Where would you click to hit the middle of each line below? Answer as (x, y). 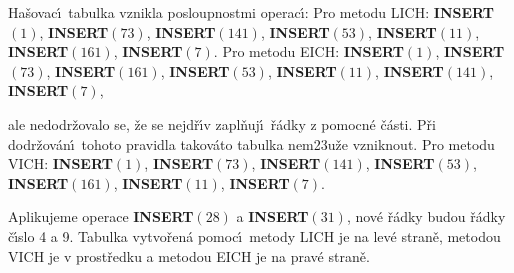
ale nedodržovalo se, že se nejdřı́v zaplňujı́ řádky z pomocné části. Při (222, 123)
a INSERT (272, 216)
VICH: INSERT (60, 163)
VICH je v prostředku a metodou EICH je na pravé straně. (189, 255)
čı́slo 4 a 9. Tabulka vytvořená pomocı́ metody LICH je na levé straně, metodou (254, 235)
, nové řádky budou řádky (426, 216)
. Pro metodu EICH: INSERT (308, 51)
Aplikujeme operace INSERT (101, 216)
